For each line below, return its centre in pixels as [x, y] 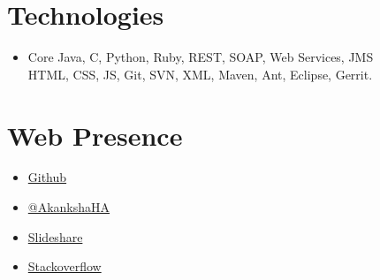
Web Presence [95, 135]
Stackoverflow [65, 266]
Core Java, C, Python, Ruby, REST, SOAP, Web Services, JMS [201, 57]
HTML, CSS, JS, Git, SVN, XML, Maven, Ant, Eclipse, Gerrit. [200, 74]
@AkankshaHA [69, 207]
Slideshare [55, 236]
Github [47, 177]
